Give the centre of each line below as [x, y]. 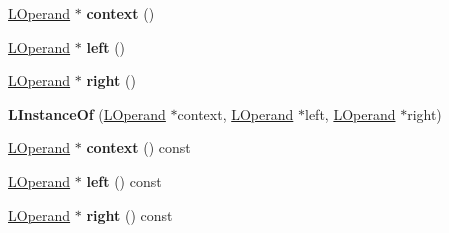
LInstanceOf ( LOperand [87, 113]
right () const [129, 214]
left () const [124, 180]
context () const [138, 147]
